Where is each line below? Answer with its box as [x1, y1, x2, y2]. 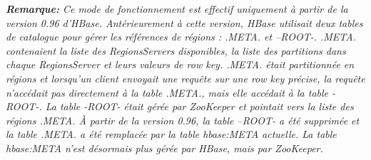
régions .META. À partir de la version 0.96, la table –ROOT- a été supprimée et [6, 112, 360, 127]
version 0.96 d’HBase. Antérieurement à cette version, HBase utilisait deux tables [6, 15, 363, 30]
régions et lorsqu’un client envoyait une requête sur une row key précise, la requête [6, 70, 365, 85]
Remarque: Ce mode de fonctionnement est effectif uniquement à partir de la [6, 1, 348, 16]
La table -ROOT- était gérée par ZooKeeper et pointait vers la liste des [45, 99, 354, 114]
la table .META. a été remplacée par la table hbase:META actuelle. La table [6, 127, 337, 142]
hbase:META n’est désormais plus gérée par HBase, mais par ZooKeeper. [6, 140, 323, 155]
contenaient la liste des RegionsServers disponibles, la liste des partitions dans [6, 43, 346, 58]
